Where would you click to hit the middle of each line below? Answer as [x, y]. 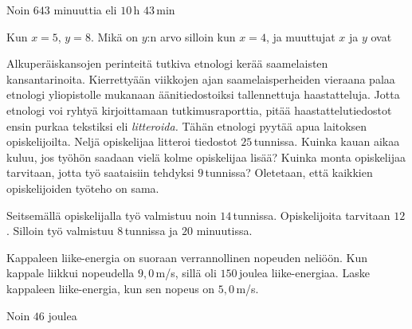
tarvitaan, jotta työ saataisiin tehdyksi [100, 172]
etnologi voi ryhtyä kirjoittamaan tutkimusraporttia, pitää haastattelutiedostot [199, 110]
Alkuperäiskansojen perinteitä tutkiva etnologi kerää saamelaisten [167, 63]
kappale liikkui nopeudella [71, 273]
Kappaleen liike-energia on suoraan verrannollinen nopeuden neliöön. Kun [187, 257]
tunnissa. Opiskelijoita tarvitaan [312, 215]
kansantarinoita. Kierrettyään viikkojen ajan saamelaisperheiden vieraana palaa [201, 78]
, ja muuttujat [300, 36]
